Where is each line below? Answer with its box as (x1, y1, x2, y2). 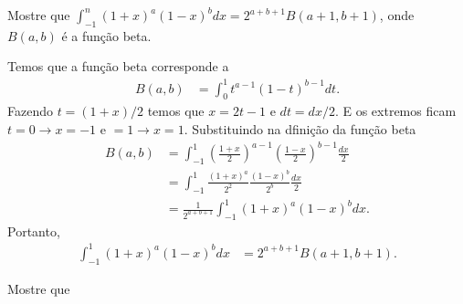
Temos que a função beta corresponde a (7, 57, 229, 76)
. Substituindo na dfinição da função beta (184, 119, 416, 138)
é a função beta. (61, 26, 152, 45)
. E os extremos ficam (334, 101, 457, 121)
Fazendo (7, 101, 53, 121)
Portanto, (7, 221, 60, 240)
